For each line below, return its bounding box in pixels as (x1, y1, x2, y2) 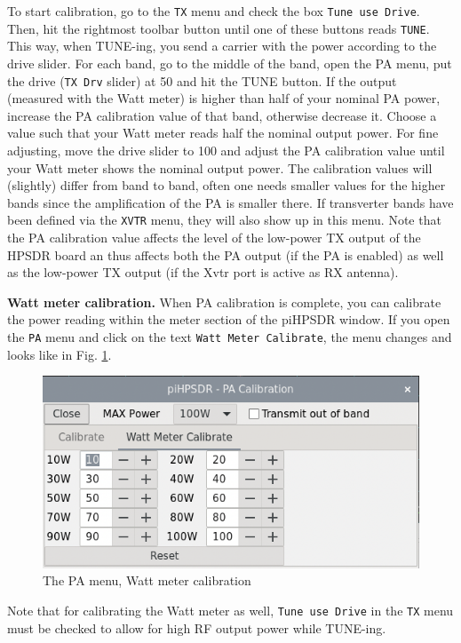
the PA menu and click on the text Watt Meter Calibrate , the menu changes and (7, 327, 452, 345)
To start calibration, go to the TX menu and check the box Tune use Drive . (7, 2, 420, 20)
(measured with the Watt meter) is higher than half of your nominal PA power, (7, 89, 441, 107)
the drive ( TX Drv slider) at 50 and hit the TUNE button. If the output (7, 71, 397, 90)
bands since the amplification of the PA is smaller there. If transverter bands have (7, 193, 454, 211)
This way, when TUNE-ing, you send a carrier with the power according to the (7, 36, 437, 55)
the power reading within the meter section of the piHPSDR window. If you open (7, 310, 450, 329)
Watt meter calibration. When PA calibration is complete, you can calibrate (7, 292, 441, 311)
